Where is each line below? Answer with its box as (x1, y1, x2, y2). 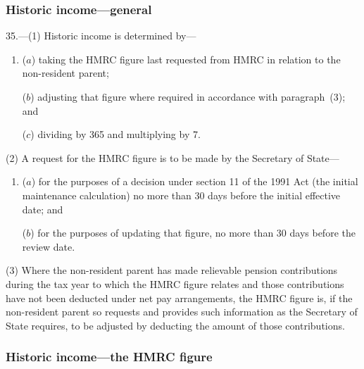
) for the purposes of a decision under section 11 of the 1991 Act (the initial (31, 174, 358, 189)
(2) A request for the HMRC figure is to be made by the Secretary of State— (6, 150, 339, 165)
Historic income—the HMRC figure (6, 348, 213, 365)
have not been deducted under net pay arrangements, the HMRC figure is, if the (6, 290, 353, 305)
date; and (22, 201, 63, 216)
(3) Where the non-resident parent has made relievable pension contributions (6, 263, 338, 277)
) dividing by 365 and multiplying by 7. (30, 127, 201, 142)
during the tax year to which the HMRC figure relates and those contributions (6, 276, 344, 291)
